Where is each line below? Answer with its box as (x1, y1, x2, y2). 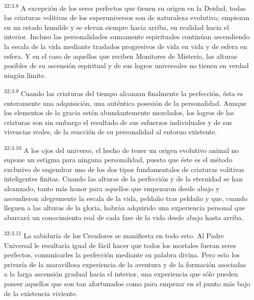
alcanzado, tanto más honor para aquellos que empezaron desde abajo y (4, 183, 220, 194)
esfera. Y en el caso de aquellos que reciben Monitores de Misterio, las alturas (4, 50, 237, 61)
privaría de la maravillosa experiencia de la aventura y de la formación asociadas (4, 259, 246, 269)
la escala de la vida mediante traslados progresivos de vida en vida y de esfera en (4, 41, 248, 51)
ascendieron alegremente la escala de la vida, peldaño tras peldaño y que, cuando (4, 193, 248, 203)
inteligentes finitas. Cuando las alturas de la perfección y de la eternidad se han (4, 174, 243, 184)
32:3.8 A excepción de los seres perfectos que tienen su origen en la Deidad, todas (4, 1, 246, 13)
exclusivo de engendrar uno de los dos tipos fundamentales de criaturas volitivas (4, 164, 245, 174)
